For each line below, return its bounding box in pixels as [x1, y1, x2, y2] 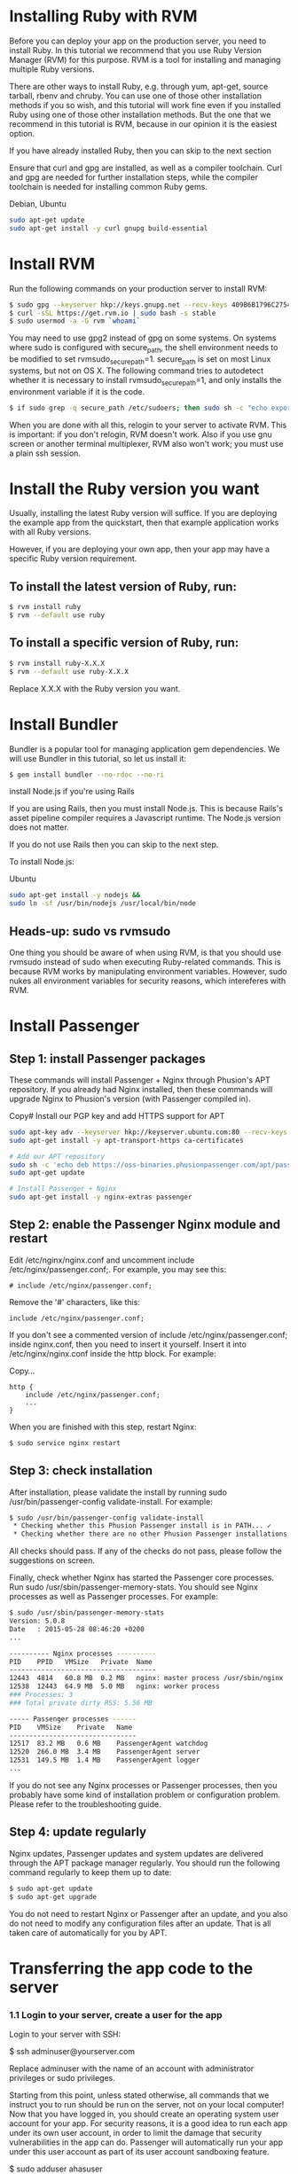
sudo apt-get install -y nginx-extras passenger [9, 1193, 192, 1202]
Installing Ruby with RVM [9, 6, 198, 27]
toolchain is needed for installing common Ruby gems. [9, 181, 208, 192]
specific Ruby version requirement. [9, 553, 137, 564]
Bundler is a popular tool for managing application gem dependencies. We [9, 743, 281, 755]
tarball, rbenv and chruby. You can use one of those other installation [9, 90, 262, 101]
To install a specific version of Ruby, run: [9, 636, 239, 651]
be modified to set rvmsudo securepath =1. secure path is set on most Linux [9, 354, 271, 366]
